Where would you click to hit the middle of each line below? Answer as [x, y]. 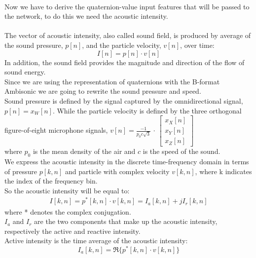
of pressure [21, 171]
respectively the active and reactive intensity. [73, 231]
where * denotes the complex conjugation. [68, 211]
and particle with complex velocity [117, 171]
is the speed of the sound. [182, 151]
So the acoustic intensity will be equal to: [67, 190]
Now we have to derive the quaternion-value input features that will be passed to [127, 6]
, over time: [197, 45]
